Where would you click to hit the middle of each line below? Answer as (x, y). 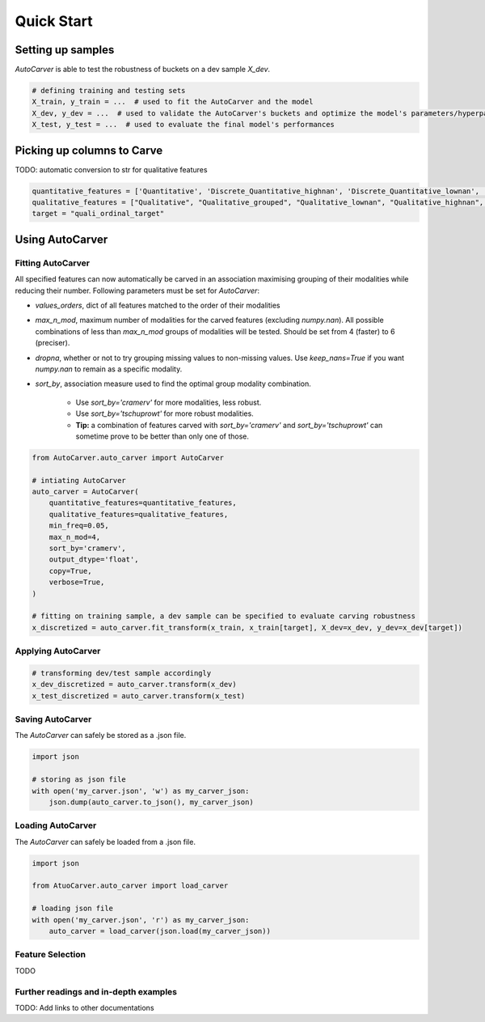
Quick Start (54, 21)
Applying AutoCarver (58, 651)
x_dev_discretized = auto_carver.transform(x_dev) (135, 685)
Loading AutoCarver (56, 825)
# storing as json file (79, 780)
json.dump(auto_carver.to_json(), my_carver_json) (151, 802)
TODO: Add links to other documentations (84, 1007)
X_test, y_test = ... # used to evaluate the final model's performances (183, 125)
